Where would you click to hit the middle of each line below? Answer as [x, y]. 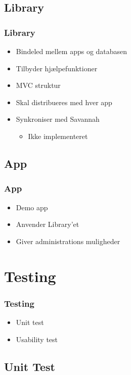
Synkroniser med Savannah [58, 119]
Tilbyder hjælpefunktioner [57, 68]
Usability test [37, 339]
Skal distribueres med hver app [64, 102]
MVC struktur [38, 85]
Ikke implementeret [58, 136]
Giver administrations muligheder [68, 241]
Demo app [32, 207]
